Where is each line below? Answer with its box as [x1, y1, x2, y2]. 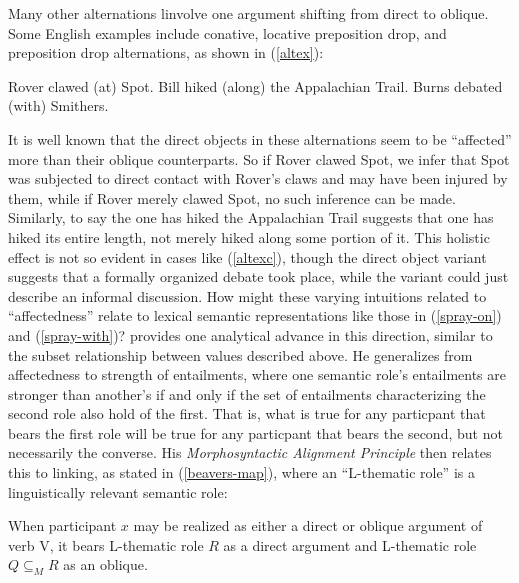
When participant [8, 515, 117, 536]
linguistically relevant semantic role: [8, 481, 228, 502]
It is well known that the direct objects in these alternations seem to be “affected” [8, 128, 512, 149]
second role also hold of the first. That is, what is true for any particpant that [8, 403, 486, 424]
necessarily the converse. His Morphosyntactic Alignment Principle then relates [8, 442, 492, 463]
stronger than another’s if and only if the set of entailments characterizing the [8, 383, 486, 404]
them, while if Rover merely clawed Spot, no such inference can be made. [8, 187, 456, 208]
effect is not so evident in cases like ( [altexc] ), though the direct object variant [8, 246, 487, 267]
